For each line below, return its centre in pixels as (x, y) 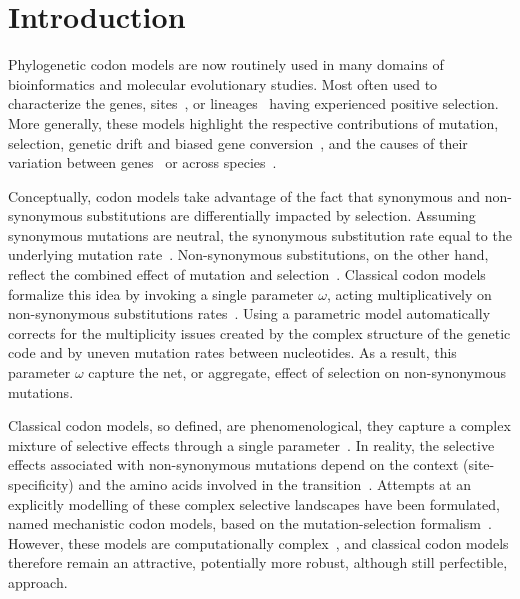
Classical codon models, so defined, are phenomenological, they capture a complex (259, 425)
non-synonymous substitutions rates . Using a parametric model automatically (249, 313)
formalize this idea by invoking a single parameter (161, 293)
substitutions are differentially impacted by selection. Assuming (281, 215)
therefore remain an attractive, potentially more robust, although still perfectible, (258, 562)
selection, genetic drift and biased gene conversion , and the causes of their (238, 142)
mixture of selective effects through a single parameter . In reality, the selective (251, 444)
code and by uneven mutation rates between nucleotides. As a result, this (232, 352)
